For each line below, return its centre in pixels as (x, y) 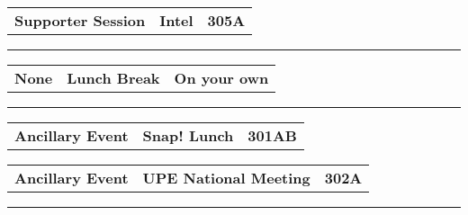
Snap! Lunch (188, 135)
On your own (221, 78)
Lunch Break (113, 78)
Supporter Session (80, 20)
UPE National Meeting (226, 178)
